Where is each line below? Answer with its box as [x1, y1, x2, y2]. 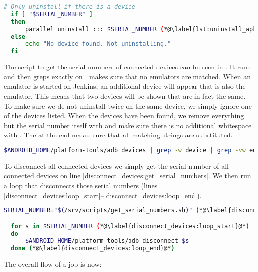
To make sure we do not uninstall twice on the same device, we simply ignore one [4, 100, 252, 111]
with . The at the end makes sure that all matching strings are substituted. [4, 130, 233, 140]
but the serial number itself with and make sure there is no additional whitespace [4, 120, 252, 130]
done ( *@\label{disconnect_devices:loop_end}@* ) [11, 245, 175, 252]
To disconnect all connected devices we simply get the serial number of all [4, 160, 229, 171]
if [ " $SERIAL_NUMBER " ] [11, 10, 93, 18]
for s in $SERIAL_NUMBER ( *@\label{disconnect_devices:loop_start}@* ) [11, 222, 250, 230]
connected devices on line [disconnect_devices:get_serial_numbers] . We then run [4, 170, 251, 181]
